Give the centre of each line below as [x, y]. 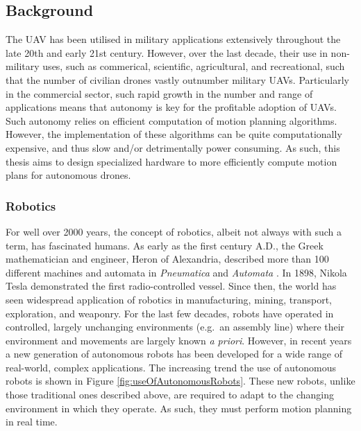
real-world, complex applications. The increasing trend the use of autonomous [171, 367]
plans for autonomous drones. [68, 175]
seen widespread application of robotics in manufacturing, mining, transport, [169, 299]
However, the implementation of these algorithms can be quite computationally [174, 134]
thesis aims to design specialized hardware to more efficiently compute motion [171, 161]
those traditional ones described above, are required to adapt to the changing [170, 395]
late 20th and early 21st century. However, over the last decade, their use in [167, 52]
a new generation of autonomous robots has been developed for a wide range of [174, 354]
